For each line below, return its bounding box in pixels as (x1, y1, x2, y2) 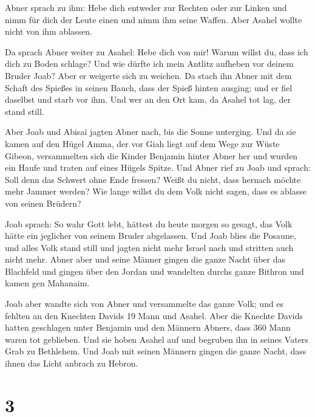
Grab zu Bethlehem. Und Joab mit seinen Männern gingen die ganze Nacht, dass (5, 345, 307, 357)
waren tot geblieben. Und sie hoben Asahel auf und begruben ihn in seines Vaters (5, 333, 308, 345)
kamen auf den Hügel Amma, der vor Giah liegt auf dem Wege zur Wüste (5, 137, 280, 150)
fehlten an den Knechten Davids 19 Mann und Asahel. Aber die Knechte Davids (5, 309, 303, 322)
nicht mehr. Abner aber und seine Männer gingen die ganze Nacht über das (5, 253, 285, 266)
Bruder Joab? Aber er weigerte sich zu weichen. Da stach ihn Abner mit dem (5, 69, 292, 81)
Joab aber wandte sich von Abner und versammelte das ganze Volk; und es (5, 297, 284, 310)
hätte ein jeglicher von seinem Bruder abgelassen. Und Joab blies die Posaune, (5, 229, 296, 242)
